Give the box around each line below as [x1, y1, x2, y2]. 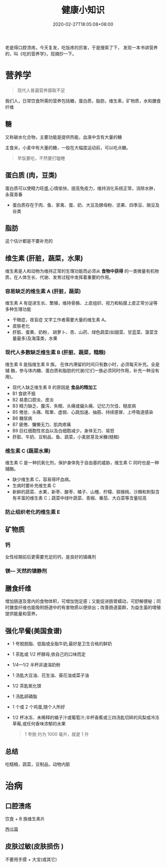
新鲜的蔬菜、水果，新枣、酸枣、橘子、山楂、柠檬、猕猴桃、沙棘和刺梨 [12, 489, 156, 495]
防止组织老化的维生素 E [5, 508, 60, 515]
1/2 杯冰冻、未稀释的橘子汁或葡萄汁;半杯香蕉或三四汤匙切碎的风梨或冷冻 [12, 715, 160, 721]
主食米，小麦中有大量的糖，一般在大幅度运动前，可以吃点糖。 [5, 144, 131, 150]
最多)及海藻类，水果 [16, 335, 58, 341]
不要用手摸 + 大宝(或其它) [5, 856, 57, 862]
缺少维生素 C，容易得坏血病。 [12, 477, 73, 483]
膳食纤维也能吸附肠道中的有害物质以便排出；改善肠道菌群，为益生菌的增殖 [9, 605, 161, 611]
